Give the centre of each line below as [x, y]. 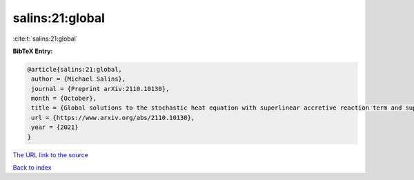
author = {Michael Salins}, [79, 79]
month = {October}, [64, 99]
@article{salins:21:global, [75, 69]
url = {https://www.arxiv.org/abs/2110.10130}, [113, 118]
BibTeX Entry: [33, 51]
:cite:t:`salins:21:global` [46, 39]
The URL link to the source [51, 154]
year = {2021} [55, 127]
